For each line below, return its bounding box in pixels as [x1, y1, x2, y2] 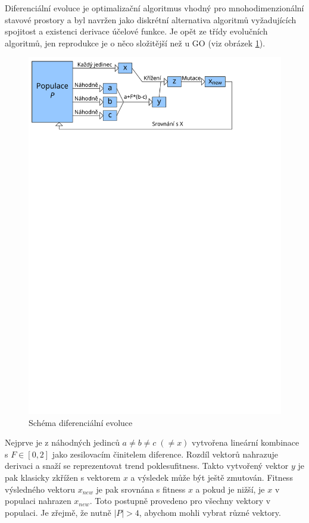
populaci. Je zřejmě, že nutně [5, 506, 111, 518]
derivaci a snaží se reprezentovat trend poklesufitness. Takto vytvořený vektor [5, 459, 289, 472]
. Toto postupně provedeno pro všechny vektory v [89, 494, 271, 507]
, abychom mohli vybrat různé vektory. [139, 506, 281, 518]
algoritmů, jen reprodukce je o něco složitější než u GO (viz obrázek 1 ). [5, 36, 266, 49]
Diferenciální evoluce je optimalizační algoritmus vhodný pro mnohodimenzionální [5, 2, 304, 14]
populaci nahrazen [5, 494, 71, 507]
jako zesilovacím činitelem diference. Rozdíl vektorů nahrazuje [52, 447, 278, 460]
